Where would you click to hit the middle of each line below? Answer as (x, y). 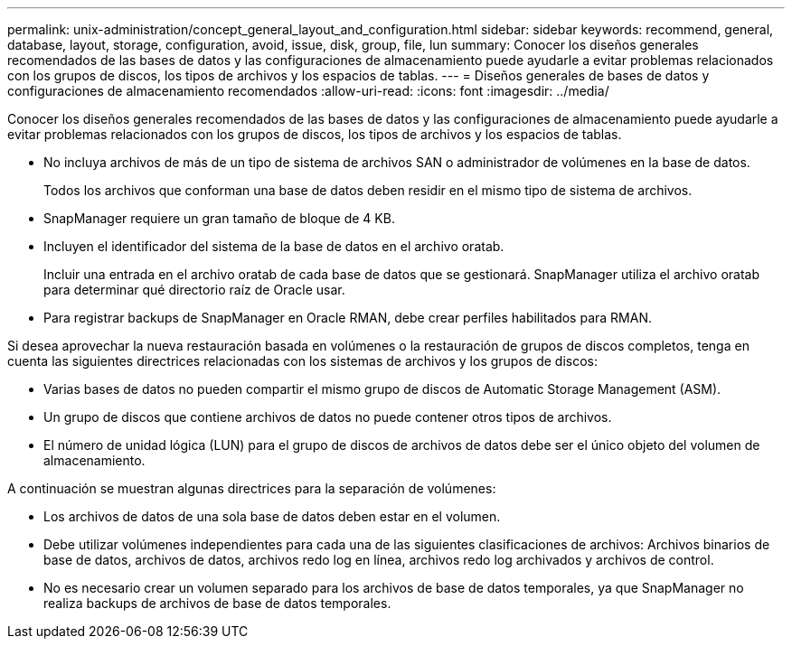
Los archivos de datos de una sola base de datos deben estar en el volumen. (272, 516)
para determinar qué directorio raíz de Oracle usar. (194, 290)
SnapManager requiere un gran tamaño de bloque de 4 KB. (219, 218)
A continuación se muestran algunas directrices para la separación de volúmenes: (252, 488)
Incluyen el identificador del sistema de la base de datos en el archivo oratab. (274, 246)
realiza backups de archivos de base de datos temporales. (217, 603)
